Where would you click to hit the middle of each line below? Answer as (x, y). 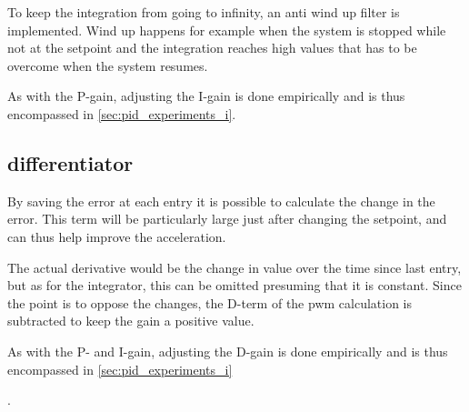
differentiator (70, 162)
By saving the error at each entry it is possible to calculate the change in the (221, 201)
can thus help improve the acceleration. (117, 236)
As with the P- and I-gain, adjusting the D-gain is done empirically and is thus (228, 351)
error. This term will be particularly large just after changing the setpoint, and (227, 219)
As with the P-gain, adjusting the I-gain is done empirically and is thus (206, 96)
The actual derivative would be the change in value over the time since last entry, (234, 267)
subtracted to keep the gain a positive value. (131, 321)
